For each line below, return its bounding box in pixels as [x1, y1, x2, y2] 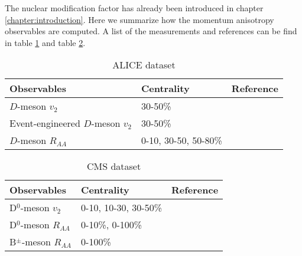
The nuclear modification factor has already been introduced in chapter [5, 2, 264, 14]
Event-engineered [9, 116, 80, 130]
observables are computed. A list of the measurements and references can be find [5, 25, 297, 37]
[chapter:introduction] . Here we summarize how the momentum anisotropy [5, 13, 274, 25]
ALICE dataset [112, 58, 176, 72]
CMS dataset [86, 159, 141, 173]
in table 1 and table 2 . [5, 36, 86, 48]
